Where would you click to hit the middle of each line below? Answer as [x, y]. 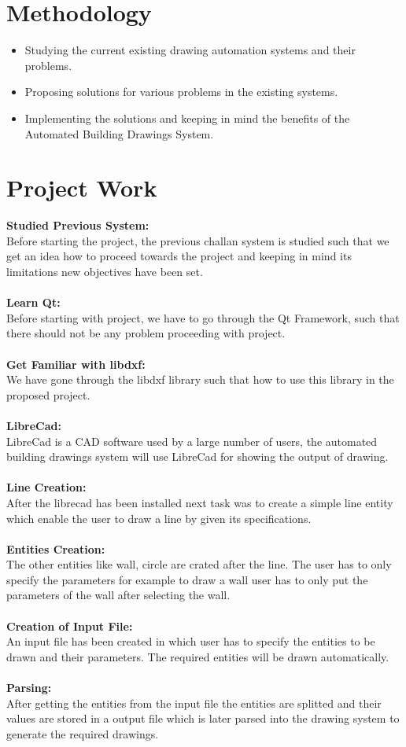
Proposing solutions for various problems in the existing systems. [181, 92]
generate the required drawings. [83, 733]
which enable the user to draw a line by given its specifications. [159, 518]
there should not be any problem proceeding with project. [146, 333]
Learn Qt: [33, 302]
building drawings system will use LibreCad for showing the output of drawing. [197, 456]
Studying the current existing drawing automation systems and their [190, 50]
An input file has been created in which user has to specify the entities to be [191, 641]
